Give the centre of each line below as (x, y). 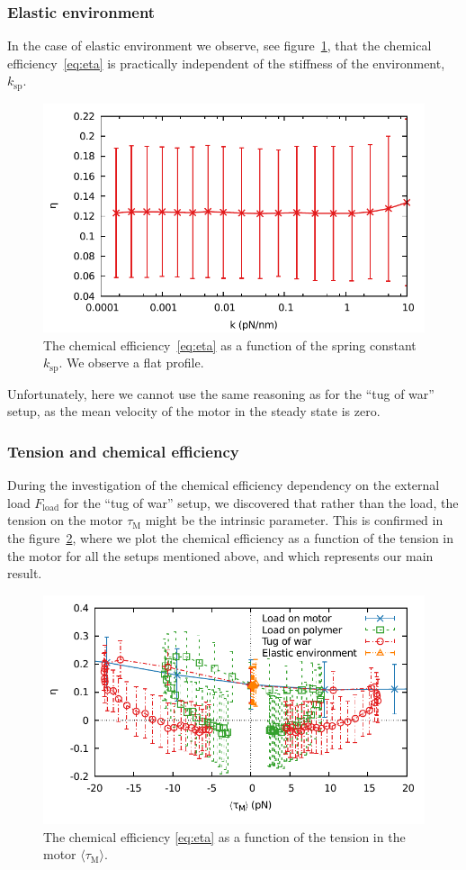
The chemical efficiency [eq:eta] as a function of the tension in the (224, 836)
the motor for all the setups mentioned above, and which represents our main (220, 555)
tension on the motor (65, 520)
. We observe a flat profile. (131, 362)
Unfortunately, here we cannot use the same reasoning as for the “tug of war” (221, 393)
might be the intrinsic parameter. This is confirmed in (294, 520)
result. (25, 573)
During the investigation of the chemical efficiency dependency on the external (224, 485)
